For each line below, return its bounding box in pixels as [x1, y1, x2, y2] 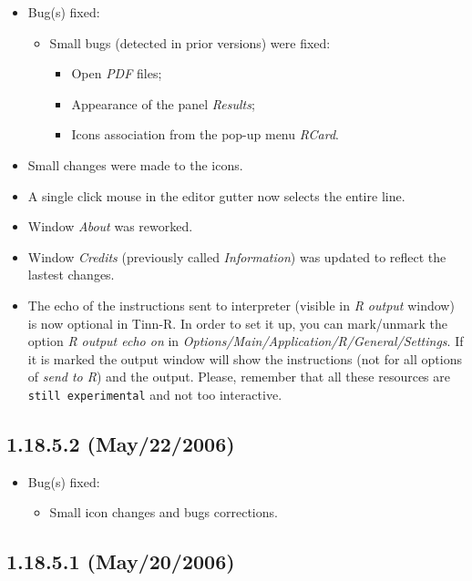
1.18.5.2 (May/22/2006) [6, 429, 235, 457]
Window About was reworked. [27, 217, 193, 236]
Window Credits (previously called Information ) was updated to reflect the [27, 247, 446, 266]
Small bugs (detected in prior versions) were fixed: [49, 33, 331, 52]
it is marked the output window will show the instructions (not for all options [27, 349, 462, 368]
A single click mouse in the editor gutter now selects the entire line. [27, 186, 405, 205]
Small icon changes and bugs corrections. [49, 503, 278, 522]
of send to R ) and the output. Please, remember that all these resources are [27, 367, 450, 386]
